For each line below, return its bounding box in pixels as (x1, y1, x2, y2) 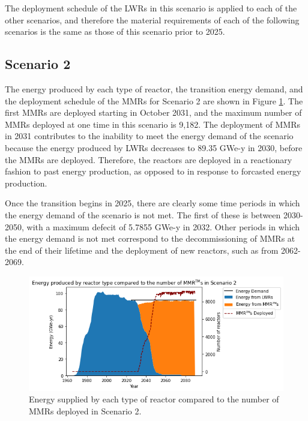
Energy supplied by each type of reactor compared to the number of (29, 393, 279, 405)
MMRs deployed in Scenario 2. (29, 405, 142, 417)
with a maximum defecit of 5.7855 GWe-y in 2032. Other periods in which (26, 220, 300, 233)
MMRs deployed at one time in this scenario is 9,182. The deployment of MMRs (5, 118, 300, 130)
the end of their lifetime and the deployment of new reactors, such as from (5, 243, 279, 256)
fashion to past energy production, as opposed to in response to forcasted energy (5, 165, 301, 178)
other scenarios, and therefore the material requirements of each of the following (5, 13, 300, 26)
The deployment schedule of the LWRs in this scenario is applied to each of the (5, 2, 297, 14)
